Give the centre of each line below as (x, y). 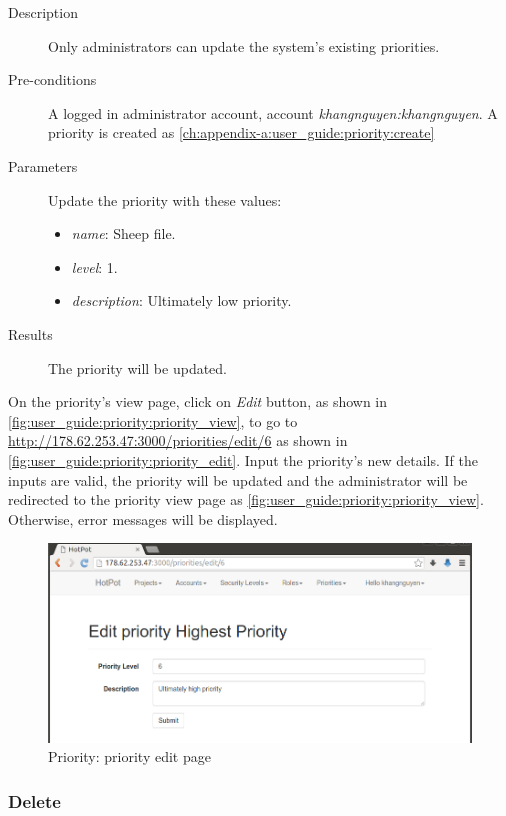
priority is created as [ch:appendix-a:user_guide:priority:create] (241, 132)
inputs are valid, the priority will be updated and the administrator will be (238, 479)
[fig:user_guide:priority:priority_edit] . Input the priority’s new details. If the (243, 459)
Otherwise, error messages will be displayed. (143, 518)
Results (30, 333)
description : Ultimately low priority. (181, 300)
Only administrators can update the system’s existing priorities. (244, 45)
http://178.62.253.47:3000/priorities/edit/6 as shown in (178, 440)
